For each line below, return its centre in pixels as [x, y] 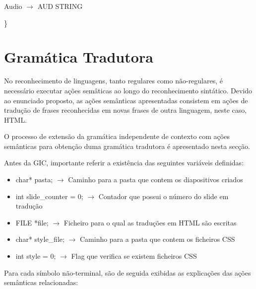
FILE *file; [32, 222]
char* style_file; [40, 239]
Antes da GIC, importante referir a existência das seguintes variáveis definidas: [124, 163]
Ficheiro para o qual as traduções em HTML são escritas [150, 222]
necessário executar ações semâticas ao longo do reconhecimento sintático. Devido [128, 90]
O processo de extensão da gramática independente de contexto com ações [117, 136]
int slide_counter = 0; [49, 196]
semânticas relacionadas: [41, 282]
